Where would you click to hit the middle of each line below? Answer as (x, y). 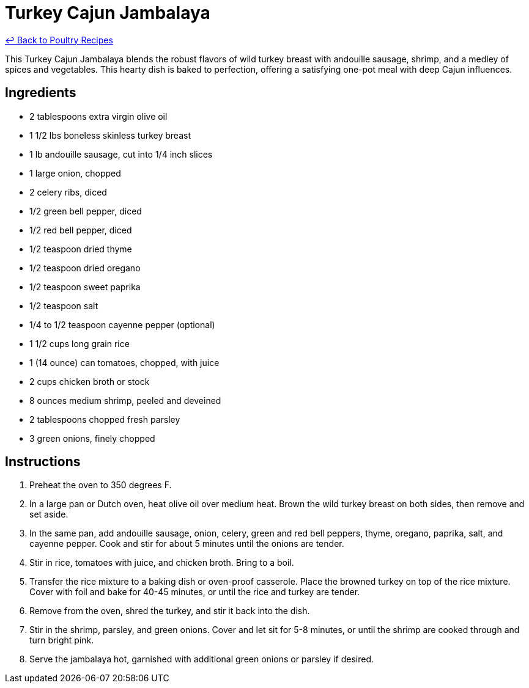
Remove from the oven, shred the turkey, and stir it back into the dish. (170, 611)
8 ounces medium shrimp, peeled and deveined (125, 400)
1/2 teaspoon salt (64, 306)
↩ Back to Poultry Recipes (59, 40)
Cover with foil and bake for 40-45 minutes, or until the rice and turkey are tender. (195, 592)
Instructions (43, 462)
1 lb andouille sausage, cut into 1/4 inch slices (121, 154)
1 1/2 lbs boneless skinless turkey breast (110, 135)
